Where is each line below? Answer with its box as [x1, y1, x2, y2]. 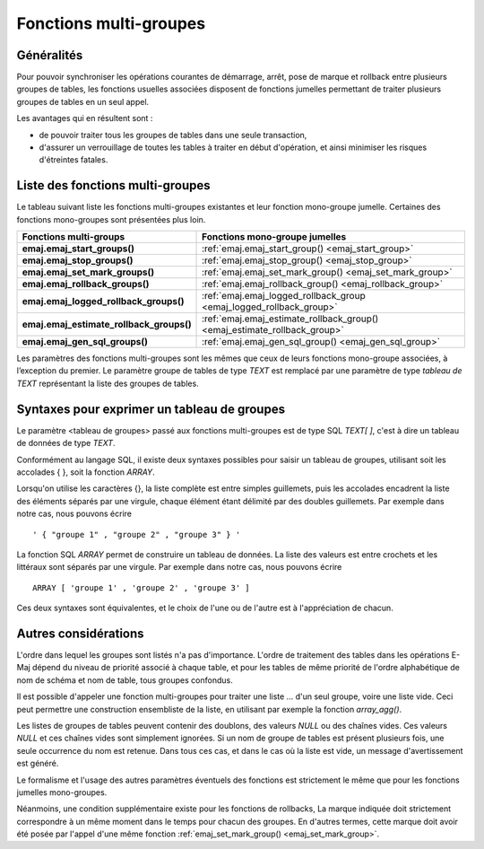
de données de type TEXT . [16, 438, 116, 449]
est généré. [16, 758, 59, 769]
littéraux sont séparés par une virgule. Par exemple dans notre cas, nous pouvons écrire [16, 562, 342, 573]
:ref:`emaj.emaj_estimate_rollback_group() [202, 312, 379, 325]
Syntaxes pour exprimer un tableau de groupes [16, 401, 286, 416]
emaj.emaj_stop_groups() [22, 254, 134, 267]
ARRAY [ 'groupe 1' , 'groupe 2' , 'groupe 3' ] [32, 582, 250, 592]
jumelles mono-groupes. [16, 786, 108, 798]
